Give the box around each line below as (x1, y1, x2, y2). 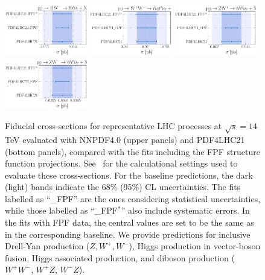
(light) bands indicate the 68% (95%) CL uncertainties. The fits (5, 180, 241, 193)
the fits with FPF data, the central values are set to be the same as (5, 216, 254, 229)
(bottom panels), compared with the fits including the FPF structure (5, 145, 260, 157)
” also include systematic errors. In (121, 204, 250, 217)
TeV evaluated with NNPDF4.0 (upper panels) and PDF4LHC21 (5, 133, 245, 145)
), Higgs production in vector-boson (129, 240, 261, 252)
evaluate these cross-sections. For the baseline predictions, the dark (5, 168, 253, 181)
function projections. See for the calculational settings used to (5, 157, 238, 170)
